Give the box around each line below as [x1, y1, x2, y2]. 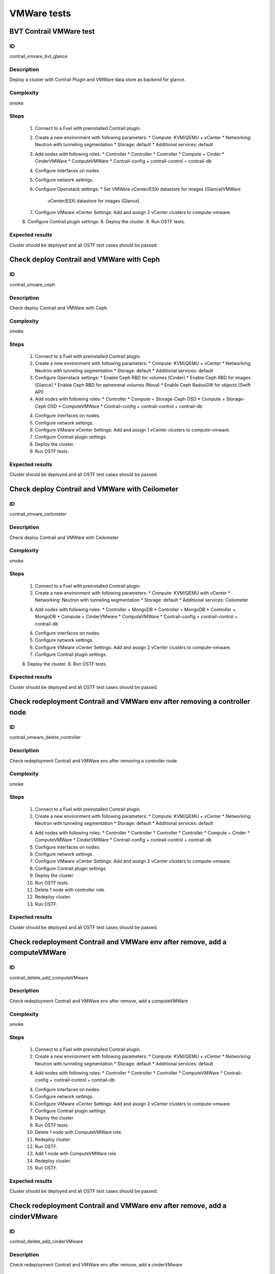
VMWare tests [9, 8, 71, 19]
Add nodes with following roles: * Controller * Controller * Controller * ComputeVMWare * [35, 1070, 223, 1076]
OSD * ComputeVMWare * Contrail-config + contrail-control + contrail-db [47, 403, 203, 409]
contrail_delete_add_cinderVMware [9, 1238, 84, 1244]
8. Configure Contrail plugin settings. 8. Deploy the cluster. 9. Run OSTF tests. [22, 219, 185, 225]
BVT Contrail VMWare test [9, 27, 95, 36]
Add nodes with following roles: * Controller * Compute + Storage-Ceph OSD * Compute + [35, 396, 226, 402]
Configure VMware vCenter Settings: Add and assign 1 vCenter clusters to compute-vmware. [35, 427, 230, 433]
